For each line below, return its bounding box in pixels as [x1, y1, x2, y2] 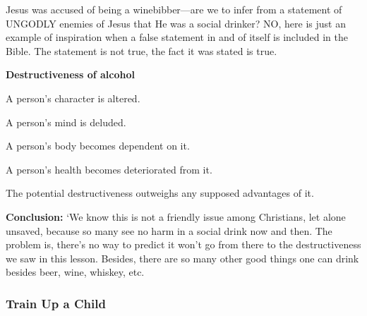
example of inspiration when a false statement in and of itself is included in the [6, 30, 348, 44]
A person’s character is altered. [6, 90, 140, 105]
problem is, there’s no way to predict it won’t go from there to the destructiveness [6, 237, 361, 252]
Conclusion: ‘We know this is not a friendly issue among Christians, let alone [6, 209, 346, 224]
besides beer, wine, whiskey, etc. [6, 265, 145, 279]
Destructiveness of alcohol [6, 67, 135, 82]
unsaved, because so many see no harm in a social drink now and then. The [6, 223, 332, 238]
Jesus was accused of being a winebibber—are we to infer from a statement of [6, 2, 342, 16]
